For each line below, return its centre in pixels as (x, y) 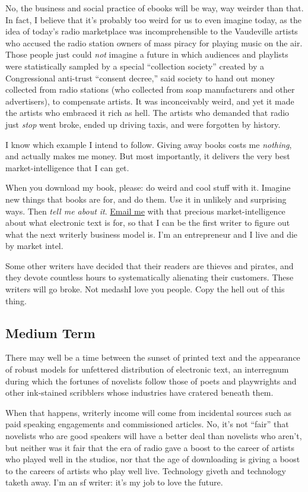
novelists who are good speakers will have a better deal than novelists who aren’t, (154, 436)
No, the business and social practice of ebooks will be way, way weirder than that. (155, 8)
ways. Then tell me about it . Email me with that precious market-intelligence (145, 211)
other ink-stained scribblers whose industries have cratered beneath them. (139, 392)
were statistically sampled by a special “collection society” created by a (135, 66)
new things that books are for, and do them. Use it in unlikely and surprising (146, 199)
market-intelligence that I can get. (67, 167)
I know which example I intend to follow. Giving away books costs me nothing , (149, 144)
